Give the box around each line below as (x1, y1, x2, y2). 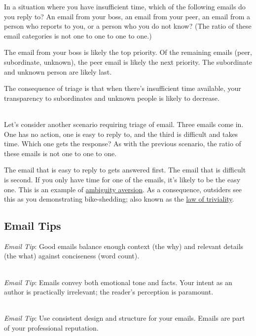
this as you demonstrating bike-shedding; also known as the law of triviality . (4, 194, 234, 204)
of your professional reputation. (4, 323, 99, 333)
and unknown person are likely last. (4, 66, 112, 77)
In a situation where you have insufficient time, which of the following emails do (4, 1, 246, 11)
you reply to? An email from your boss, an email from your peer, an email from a (4, 11, 250, 21)
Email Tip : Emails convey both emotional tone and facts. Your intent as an (4, 277, 232, 287)
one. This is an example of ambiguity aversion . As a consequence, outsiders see (4, 184, 242, 194)
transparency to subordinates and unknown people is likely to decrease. (4, 92, 219, 103)
